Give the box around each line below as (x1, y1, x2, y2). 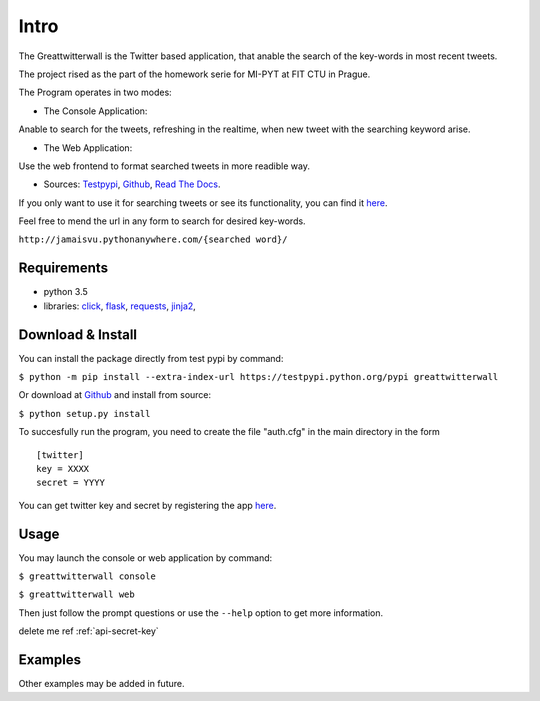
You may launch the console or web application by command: (18, 551, 273, 564)
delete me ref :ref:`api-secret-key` (18, 625, 159, 637)
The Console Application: (43, 105, 148, 117)
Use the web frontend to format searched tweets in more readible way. (18, 160, 310, 172)
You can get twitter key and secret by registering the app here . (18, 499, 277, 511)
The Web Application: (43, 141, 133, 154)
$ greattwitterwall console (18, 571, 157, 582)
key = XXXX (36, 463, 90, 474)
